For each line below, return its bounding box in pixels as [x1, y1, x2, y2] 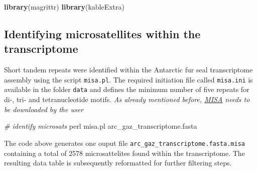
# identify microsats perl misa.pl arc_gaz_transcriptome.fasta [4, 121, 197, 131]
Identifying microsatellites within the [4, 26, 201, 41]
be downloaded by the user [4, 104, 83, 114]
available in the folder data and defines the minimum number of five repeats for [4, 84, 249, 95]
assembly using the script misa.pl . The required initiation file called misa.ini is [4, 74, 253, 84]
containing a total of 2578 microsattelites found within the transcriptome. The [4, 147, 245, 158]
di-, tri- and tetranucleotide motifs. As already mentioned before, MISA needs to [4, 94, 250, 105]
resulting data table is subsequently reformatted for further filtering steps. [4, 157, 232, 168]
